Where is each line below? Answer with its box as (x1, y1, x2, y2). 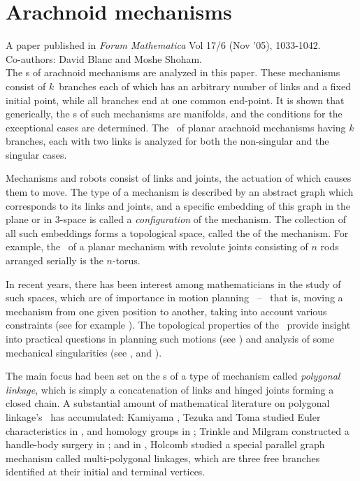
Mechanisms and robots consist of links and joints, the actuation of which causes (6, 171, 352, 185)
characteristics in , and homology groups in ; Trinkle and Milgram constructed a (6, 423, 350, 438)
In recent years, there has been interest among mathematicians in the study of (6, 276, 341, 291)
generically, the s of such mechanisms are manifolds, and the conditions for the (6, 106, 343, 121)
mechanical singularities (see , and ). (6, 345, 162, 359)
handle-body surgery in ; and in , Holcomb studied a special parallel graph (6, 437, 325, 452)
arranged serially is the (6, 253, 103, 268)
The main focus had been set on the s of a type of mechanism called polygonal (6, 368, 340, 383)
